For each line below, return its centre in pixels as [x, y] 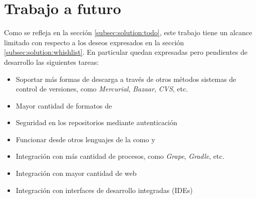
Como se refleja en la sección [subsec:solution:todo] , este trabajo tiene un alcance [128, 32]
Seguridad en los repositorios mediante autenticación [96, 122]
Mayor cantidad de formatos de [64, 105]
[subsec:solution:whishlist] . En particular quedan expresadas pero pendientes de [126, 52]
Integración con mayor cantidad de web [76, 173]
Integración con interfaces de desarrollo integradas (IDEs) [104, 190]
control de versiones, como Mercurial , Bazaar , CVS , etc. [102, 89]
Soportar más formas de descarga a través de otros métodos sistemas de [126, 79]
